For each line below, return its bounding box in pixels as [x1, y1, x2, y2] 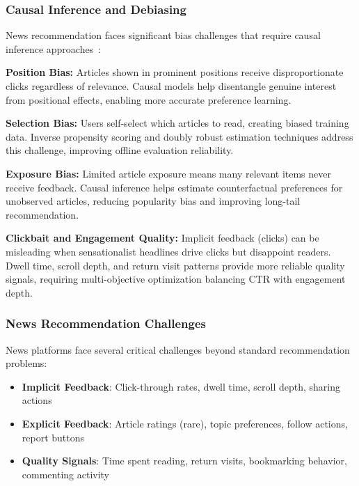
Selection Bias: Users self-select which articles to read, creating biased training [6, 116, 349, 130]
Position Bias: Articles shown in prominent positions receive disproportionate [6, 65, 344, 79]
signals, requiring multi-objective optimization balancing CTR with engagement [6, 272, 346, 286]
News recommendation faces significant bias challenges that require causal [6, 28, 321, 42]
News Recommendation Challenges [6, 315, 206, 332]
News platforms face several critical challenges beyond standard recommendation [6, 342, 350, 356]
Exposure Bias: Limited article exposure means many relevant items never [6, 166, 331, 180]
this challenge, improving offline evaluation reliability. [6, 143, 234, 157]
